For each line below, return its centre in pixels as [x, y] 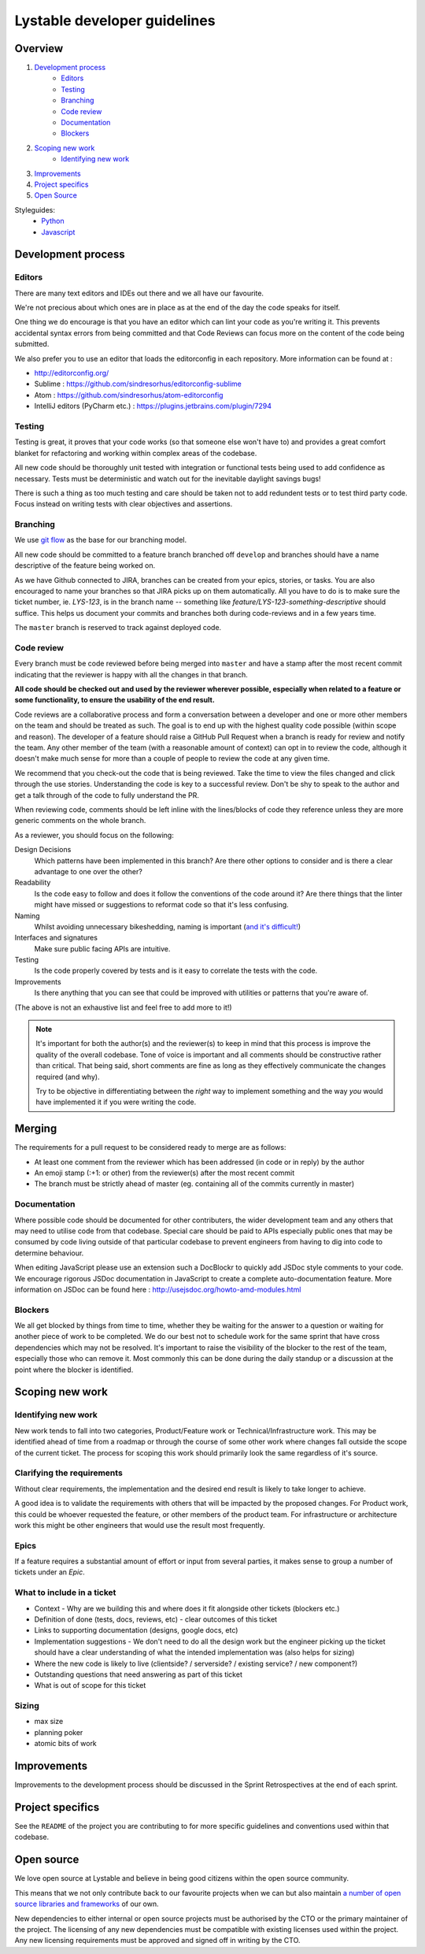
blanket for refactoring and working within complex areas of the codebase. [136, 453]
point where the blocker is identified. [74, 1370]
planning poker [59, 1732]
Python [53, 221]
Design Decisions [43, 850]
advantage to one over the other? [89, 871]
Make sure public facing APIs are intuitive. [102, 948]
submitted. [32, 344]
